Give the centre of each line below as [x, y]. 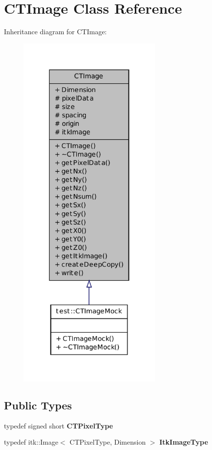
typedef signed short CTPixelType [59, 425]
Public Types [38, 405]
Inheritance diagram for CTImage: [55, 32]
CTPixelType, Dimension [108, 442]
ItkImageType [184, 442]
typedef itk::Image [31, 442]
